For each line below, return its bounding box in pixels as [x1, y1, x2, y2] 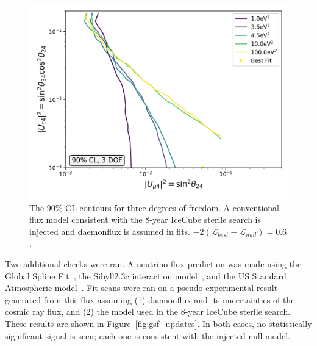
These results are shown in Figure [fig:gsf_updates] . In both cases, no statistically [5, 317, 312, 330]
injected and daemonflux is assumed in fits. [29, 225, 190, 237]
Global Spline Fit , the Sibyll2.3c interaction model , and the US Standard [5, 269, 287, 282]
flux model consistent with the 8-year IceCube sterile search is [29, 213, 262, 226]
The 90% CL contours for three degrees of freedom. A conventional [29, 201, 280, 214]
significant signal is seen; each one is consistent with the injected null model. [5, 329, 290, 342]
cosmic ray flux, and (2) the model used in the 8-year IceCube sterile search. [5, 305, 291, 318]
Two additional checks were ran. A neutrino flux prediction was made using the [5, 257, 302, 270]
